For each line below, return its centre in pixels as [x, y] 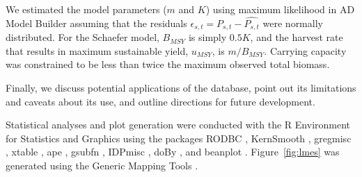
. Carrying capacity [305, 50]
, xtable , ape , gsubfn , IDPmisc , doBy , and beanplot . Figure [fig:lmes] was [173, 152]
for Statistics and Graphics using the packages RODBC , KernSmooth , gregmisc [179, 138]
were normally [293, 23]
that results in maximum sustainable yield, [97, 50]
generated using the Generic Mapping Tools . [102, 166]
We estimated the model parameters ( [86, 9]
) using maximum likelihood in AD [280, 9]
